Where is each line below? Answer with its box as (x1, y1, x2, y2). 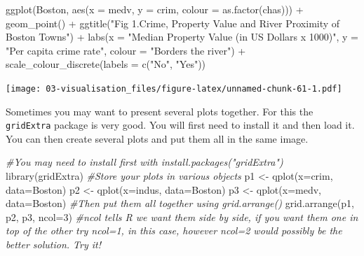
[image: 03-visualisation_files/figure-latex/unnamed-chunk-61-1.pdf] (6, 83, 342, 94)
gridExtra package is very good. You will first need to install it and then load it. (6, 118, 355, 132)
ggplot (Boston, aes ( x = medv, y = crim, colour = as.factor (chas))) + (6, 2, 304, 16)
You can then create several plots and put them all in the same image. (6, 131, 309, 145)
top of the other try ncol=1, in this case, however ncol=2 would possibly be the (6, 223, 342, 238)
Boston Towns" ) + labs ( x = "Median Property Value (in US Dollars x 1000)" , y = (6, 29, 358, 44)
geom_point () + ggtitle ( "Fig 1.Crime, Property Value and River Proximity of (6, 15, 340, 30)
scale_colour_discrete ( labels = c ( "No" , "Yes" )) (6, 57, 206, 71)
